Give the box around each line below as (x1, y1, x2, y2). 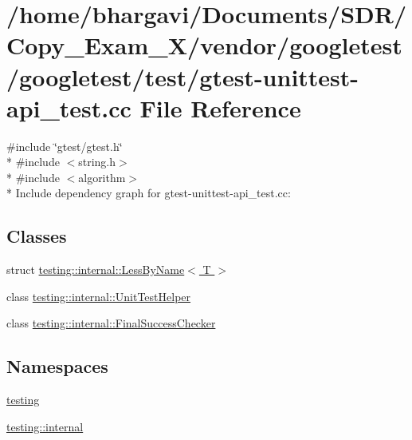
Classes (6, 224, 67, 248)
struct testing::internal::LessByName (6, 261, 185, 278)
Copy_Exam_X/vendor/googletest (6, 29, 402, 61)
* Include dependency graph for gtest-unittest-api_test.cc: (6, 184, 291, 201)
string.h (78, 153, 116, 170)
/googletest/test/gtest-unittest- (6, 60, 359, 93)
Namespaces (6, 354, 108, 379)
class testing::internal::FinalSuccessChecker (6, 315, 216, 331)
